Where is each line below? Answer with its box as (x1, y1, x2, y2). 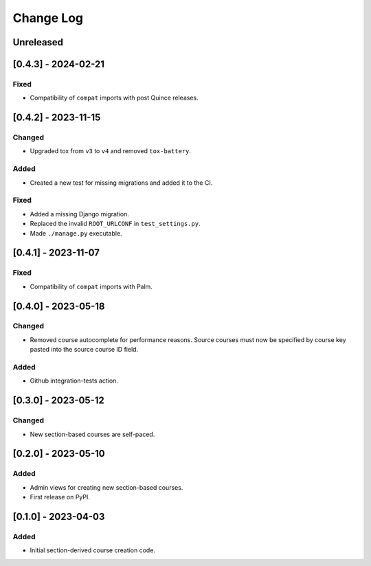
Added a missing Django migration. (30, 210, 130, 218)
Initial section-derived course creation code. (30, 546, 156, 554)
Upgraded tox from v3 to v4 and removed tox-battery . (30, 147, 192, 155)
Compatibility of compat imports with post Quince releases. (30, 93, 199, 102)
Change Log (12, 10, 84, 25)
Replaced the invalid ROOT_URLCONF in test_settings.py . (30, 220, 201, 228)
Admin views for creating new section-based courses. (30, 483, 183, 491)
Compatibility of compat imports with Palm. (30, 282, 153, 291)
